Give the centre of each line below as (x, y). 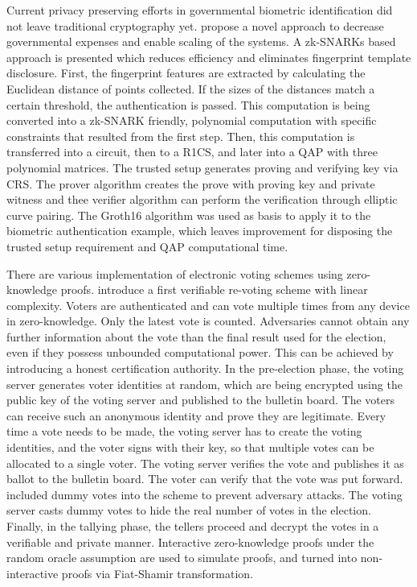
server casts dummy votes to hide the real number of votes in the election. (189, 510)
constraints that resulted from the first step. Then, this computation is (181, 136)
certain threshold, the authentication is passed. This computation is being (188, 104)
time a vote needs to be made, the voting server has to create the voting (184, 431)
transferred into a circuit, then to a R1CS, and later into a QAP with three (192, 152)
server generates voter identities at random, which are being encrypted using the (204, 384)
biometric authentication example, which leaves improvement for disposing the (200, 231)
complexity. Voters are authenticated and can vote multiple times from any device (208, 305)
